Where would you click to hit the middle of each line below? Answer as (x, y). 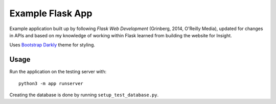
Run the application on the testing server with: (58, 72)
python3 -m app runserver (51, 83)
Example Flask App (51, 13)
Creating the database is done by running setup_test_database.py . (84, 95)
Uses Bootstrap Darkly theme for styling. (52, 45)
